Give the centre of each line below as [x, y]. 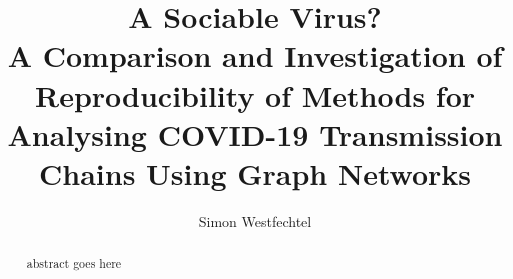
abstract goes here [74, 263]
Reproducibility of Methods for [255, 94]
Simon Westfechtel [255, 220]
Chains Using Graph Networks [255, 172]
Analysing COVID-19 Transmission [255, 133]
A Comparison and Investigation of [255, 55]
